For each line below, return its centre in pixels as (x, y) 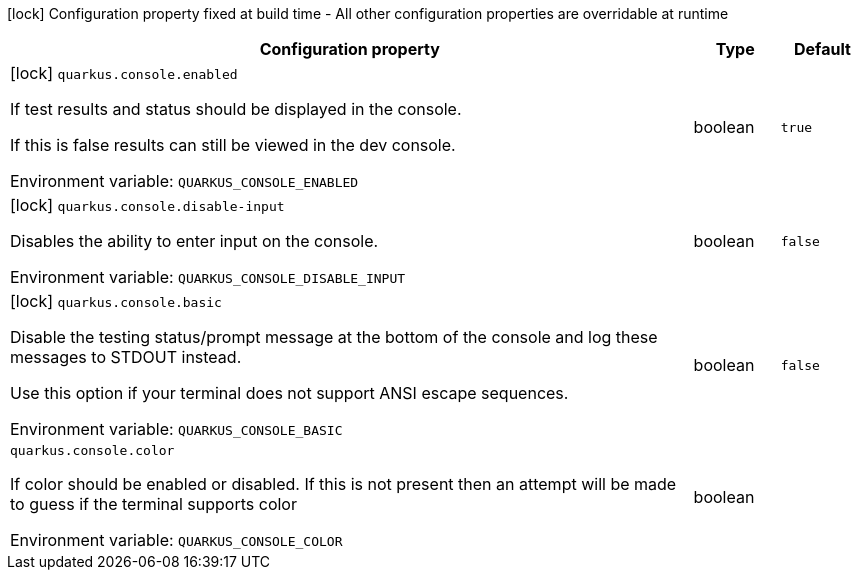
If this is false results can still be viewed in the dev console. (233, 145)
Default (822, 49)
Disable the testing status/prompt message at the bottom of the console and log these (334, 337)
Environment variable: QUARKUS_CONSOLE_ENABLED (184, 181)
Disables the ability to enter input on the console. (194, 241)
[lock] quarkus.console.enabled (124, 73)
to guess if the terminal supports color (153, 504)
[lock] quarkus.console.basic (116, 301)
